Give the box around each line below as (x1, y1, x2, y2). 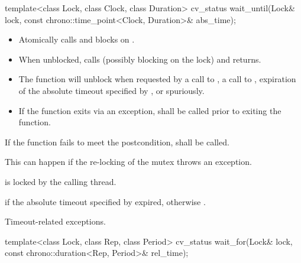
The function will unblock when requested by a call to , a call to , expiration (18, 73, 296, 85)
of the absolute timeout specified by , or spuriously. (18, 84, 205, 96)
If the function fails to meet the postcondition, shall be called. (5, 135, 229, 148)
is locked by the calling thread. (5, 175, 116, 187)
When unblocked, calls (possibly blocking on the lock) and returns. (18, 53, 261, 65)
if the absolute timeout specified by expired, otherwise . (5, 195, 206, 207)
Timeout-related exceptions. (5, 215, 106, 228)
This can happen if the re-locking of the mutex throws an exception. (5, 155, 252, 168)
